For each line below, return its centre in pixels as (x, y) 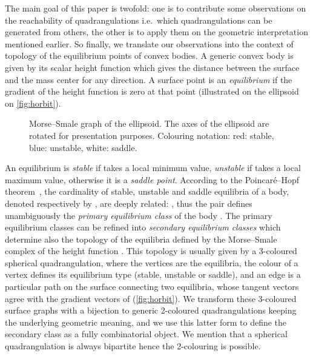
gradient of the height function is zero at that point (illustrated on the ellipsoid (152, 91)
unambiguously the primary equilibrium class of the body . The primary (139, 215)
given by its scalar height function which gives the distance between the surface (152, 67)
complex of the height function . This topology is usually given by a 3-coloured (151, 251)
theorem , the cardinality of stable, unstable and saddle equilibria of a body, (147, 191)
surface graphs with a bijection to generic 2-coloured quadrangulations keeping (151, 310)
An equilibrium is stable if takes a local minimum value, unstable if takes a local (153, 168)
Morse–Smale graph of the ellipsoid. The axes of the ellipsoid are (149, 123)
